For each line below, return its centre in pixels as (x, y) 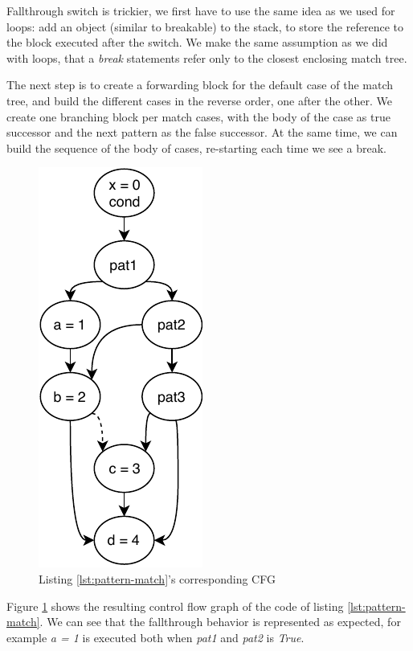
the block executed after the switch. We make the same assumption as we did (197, 42)
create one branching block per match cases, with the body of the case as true (198, 116)
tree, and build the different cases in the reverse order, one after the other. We (200, 100)
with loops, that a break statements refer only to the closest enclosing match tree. (207, 57)
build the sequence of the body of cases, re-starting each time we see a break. (196, 147)
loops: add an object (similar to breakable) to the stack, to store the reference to (205, 26)
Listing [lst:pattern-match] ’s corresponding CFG (157, 578)
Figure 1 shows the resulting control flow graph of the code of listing (175, 606)
